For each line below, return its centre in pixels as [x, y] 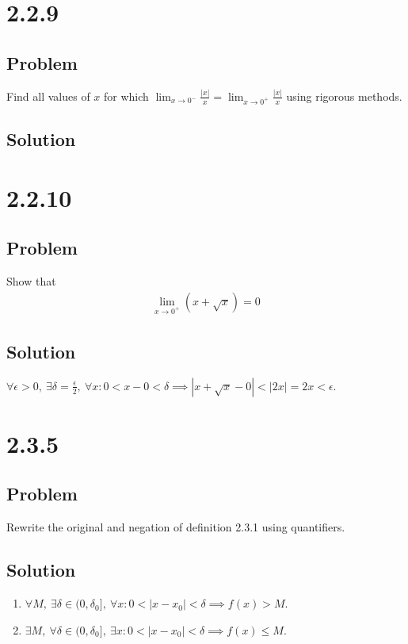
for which [126, 96]
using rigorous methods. [344, 96]
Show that [31, 281]
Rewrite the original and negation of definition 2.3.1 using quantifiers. [176, 527]
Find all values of [48, 96]
